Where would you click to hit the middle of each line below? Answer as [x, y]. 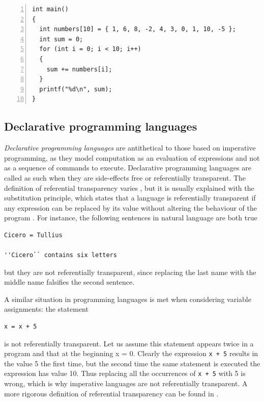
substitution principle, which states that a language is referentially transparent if [130, 198]
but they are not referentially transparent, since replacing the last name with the [130, 272]
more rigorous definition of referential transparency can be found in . [111, 393]
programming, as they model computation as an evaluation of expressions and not [132, 157]
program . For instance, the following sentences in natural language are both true [131, 218]
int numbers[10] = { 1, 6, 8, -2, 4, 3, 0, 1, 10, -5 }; [138, 29]
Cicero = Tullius [33, 235]
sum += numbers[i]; [79, 69]
